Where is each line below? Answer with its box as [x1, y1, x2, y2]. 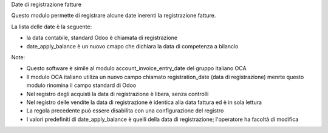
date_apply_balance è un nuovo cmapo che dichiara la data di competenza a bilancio [26, 42, 239, 50]
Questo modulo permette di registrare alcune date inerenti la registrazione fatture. [11, 12, 216, 19]
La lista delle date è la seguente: [11, 23, 92, 30]
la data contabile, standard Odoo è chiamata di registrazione [26, 34, 178, 42]
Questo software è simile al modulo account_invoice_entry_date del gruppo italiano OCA [26, 65, 247, 72]
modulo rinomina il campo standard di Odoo [26, 82, 137, 89]
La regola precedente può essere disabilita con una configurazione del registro [26, 107, 224, 114]
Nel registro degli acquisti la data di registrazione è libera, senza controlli [26, 90, 209, 97]
